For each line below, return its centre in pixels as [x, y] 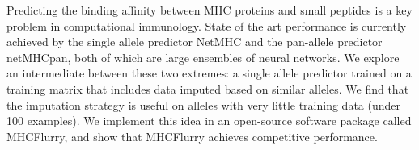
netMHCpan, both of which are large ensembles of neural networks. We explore [203, 57]
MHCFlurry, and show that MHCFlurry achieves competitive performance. [192, 136]
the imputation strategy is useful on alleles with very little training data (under [204, 104]
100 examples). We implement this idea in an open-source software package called [209, 121]
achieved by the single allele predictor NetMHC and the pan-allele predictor [195, 42]
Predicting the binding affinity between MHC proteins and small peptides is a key [209, 10]
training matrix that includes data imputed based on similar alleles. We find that [208, 88]
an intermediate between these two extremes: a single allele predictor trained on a [209, 73]
